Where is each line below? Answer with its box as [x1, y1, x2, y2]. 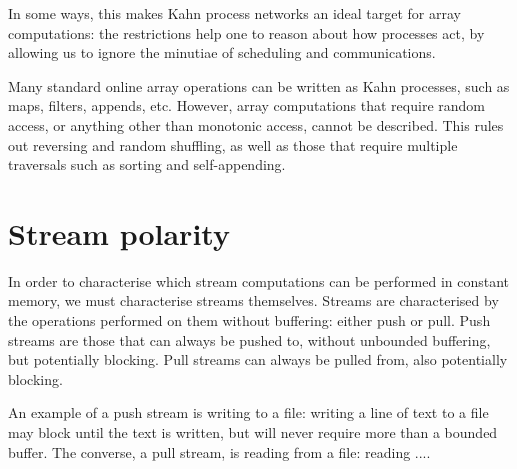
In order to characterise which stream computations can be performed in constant [8, 270, 510, 291]
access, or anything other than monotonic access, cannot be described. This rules [8, 114, 504, 135]
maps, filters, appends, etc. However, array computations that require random [8, 95, 485, 116]
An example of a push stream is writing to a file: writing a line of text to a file [8, 402, 489, 423]
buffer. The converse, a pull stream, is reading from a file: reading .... [8, 441, 431, 462]
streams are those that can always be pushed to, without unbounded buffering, [8, 329, 491, 350]
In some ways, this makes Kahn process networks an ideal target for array [8, 3, 461, 23]
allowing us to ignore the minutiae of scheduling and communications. [8, 42, 436, 63]
